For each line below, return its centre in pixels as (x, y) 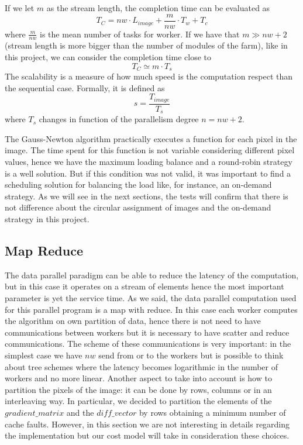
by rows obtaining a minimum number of (212, 412)
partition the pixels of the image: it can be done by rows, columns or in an (138, 389)
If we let (20, 8)
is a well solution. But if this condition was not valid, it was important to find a (148, 173)
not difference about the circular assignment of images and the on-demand (138, 207)
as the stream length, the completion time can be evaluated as (158, 8)
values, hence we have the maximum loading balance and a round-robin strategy (149, 162)
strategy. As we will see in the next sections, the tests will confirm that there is (147, 196)
